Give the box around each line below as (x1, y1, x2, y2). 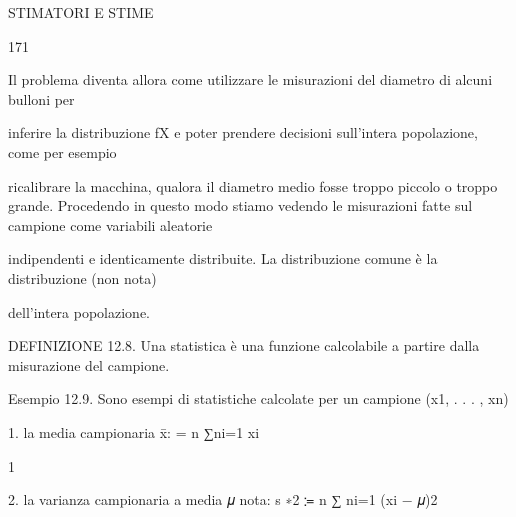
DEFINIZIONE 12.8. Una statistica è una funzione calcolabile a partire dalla (8, 335, 480, 356)
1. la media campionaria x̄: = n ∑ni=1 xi (8, 421, 260, 442)
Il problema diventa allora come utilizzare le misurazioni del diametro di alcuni (8, 69, 493, 90)
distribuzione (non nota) (8, 267, 157, 288)
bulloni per (8, 88, 75, 109)
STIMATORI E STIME (8, 2, 154, 22)
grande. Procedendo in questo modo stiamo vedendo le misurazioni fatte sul (8, 195, 473, 216)
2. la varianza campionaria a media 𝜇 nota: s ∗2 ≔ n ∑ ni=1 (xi (8, 489, 398, 510)
